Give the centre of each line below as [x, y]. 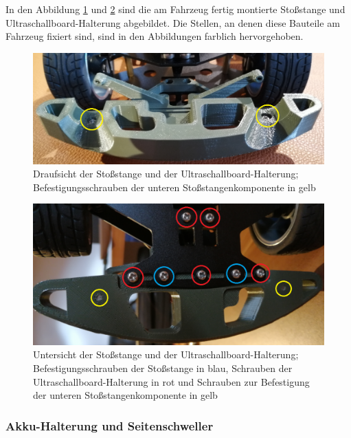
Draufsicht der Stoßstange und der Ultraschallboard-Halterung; [166, 174]
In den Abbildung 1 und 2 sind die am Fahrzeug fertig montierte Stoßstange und [175, 9]
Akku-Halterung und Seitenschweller [110, 425]
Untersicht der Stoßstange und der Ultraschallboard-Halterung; [166, 354]
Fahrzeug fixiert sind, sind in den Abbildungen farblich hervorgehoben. [155, 36]
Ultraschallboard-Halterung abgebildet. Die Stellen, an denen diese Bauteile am [173, 22]
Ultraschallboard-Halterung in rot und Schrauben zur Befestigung [171, 381]
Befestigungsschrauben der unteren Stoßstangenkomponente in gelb [174, 187]
